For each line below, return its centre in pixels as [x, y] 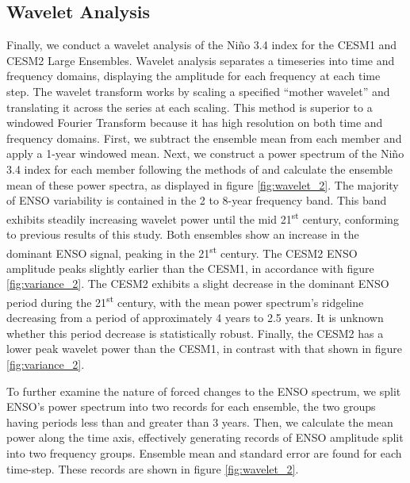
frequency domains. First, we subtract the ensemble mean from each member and [204, 138]
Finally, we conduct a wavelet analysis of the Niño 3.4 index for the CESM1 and [202, 45]
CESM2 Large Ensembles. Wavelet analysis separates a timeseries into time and [201, 60]
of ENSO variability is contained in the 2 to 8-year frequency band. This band [197, 200]
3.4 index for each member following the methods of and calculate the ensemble [200, 169]
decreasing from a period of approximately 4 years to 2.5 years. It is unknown [195, 318]
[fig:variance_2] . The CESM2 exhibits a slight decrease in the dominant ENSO [198, 284]
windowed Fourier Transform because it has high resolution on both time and [195, 123]
